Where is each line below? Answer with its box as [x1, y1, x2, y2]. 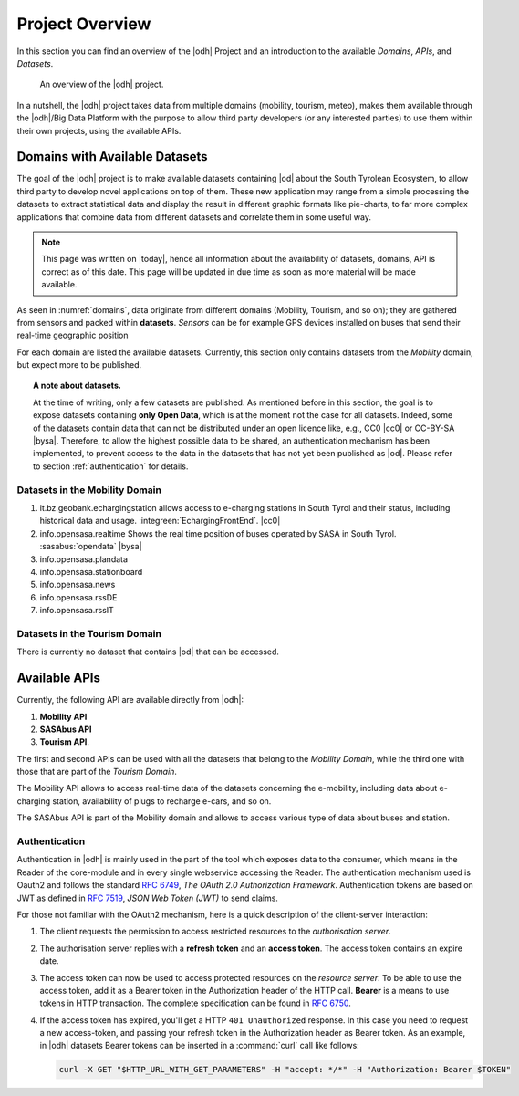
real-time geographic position [16, 329, 129, 341]
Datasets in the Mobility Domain [16, 484, 161, 496]
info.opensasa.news [39, 579, 116, 590]
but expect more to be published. [16, 360, 141, 371]
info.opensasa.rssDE [39, 591, 118, 602]
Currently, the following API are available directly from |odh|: [16, 694, 244, 705]
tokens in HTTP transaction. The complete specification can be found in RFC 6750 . [39, 997, 351, 1008]
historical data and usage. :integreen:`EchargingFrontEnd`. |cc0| [39, 516, 281, 527]
